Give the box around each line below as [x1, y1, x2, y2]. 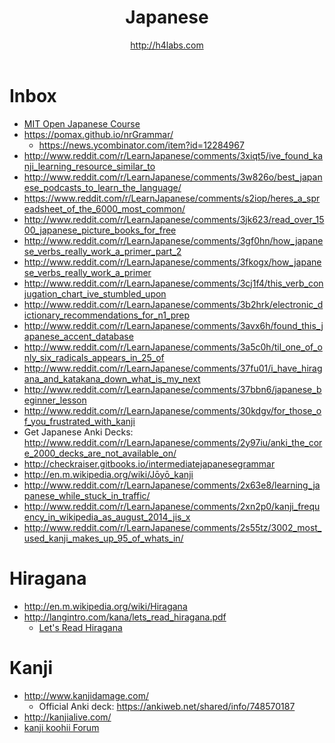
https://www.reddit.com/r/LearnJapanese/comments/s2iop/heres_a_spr [23, 192, 321, 204]
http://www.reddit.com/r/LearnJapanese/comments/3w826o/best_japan [23, 171, 323, 183]
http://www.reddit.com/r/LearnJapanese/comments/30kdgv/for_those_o [23, 404, 322, 416]
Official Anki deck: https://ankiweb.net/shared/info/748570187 [38, 700, 296, 712]
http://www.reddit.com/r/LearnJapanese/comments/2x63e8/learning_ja [23, 479, 321, 491]
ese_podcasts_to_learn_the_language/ [23, 181, 182, 193]
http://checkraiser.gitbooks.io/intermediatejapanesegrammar [23, 457, 276, 470]
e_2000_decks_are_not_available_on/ [23, 447, 177, 459]
